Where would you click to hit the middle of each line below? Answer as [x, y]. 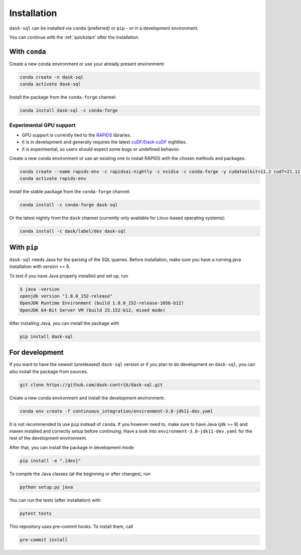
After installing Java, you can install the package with [64, 323]
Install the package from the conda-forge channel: [63, 97]
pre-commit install [44, 540]
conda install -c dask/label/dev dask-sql [73, 231]
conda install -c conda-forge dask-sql [69, 205]
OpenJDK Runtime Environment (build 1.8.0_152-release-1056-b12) [102, 303]
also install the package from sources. [49, 371]
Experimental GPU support [43, 125]
